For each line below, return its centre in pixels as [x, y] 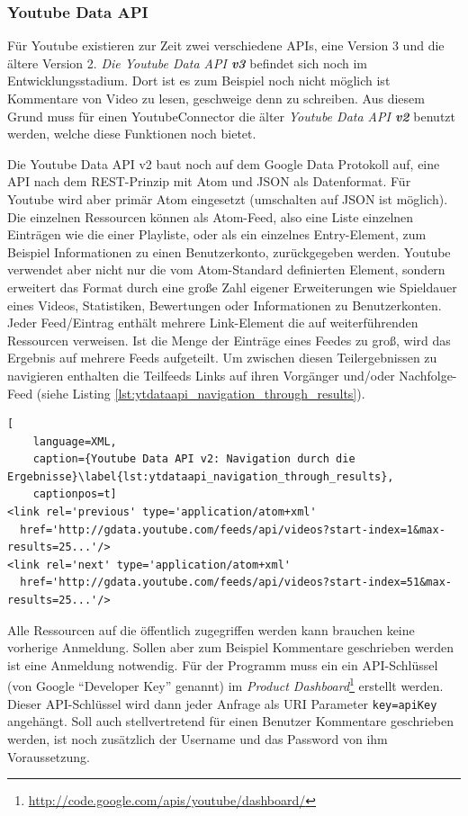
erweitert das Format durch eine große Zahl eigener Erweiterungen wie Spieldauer [232, 287]
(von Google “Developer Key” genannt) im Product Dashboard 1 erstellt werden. [225, 685]
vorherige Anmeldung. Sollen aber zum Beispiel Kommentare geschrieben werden [231, 647]
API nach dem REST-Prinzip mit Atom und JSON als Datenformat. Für [209, 181]
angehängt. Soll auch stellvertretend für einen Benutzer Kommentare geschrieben [231, 721]
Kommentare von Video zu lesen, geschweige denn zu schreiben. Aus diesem [216, 98]
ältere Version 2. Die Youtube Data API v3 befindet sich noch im [188, 63]
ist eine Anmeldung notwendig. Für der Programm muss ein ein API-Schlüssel [223, 664]
